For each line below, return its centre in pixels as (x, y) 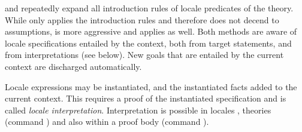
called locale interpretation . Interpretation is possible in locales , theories (138, 110)
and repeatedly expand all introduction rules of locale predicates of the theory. (149, 8)
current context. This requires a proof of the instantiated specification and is (146, 98)
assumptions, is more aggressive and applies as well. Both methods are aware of (151, 31)
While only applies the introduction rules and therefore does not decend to (142, 19)
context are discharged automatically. (73, 66)
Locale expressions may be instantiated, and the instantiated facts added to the (151, 86)
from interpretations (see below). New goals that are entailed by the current (144, 55)
